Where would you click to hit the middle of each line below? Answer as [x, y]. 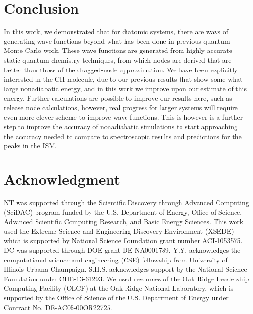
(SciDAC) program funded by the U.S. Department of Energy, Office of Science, [123, 212]
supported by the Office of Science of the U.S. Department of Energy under [116, 297]
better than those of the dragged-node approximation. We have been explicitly [121, 69]
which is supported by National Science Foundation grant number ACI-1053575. [123, 240]
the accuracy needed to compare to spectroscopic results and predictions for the [123, 136]
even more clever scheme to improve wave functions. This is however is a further [124, 117]
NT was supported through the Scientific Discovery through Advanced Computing [126, 202]
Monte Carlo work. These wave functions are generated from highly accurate [118, 50]
